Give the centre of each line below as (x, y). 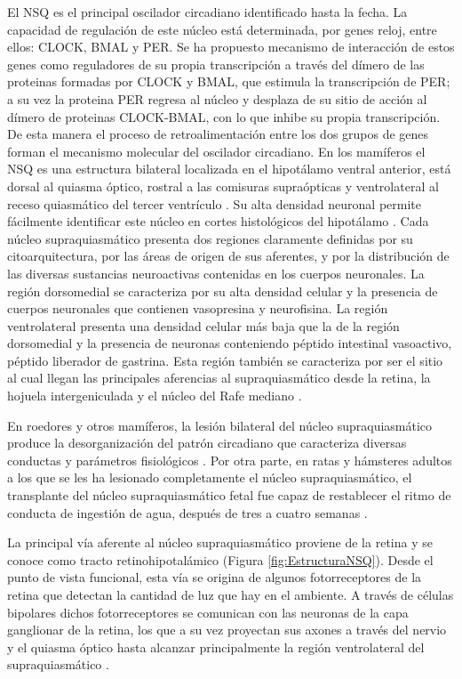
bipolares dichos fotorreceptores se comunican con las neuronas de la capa (208, 612)
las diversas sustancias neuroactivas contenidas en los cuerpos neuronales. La (216, 273)
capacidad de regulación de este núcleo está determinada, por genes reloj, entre (222, 29)
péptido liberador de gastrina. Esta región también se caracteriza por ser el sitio (225, 360)
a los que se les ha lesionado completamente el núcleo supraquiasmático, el (210, 477)
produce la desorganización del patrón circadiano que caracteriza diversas (207, 443)
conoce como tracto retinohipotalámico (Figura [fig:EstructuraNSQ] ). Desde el (220, 559)
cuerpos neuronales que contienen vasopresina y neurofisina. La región (198, 308)
